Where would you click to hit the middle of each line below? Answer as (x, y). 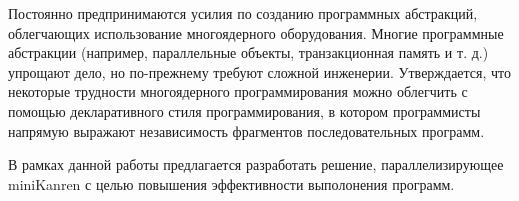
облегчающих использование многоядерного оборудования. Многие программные (256, 32)
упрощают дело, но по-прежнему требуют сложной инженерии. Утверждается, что (260, 71)
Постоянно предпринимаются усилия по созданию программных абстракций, (243, 13)
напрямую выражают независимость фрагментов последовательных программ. (246, 130)
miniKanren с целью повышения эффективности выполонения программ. (231, 183)
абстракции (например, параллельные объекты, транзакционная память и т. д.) (248, 52)
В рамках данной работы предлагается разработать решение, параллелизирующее (256, 164)
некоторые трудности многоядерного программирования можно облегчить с (238, 91)
